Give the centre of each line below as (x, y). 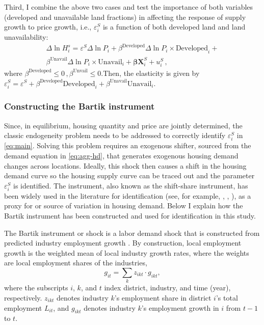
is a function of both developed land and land (174, 27)
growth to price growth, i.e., (48, 27)
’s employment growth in (180, 307)
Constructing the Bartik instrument (80, 106)
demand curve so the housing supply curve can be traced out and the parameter (129, 175)
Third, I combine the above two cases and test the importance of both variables (129, 7)
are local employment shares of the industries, (76, 263)
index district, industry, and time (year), (167, 288)
